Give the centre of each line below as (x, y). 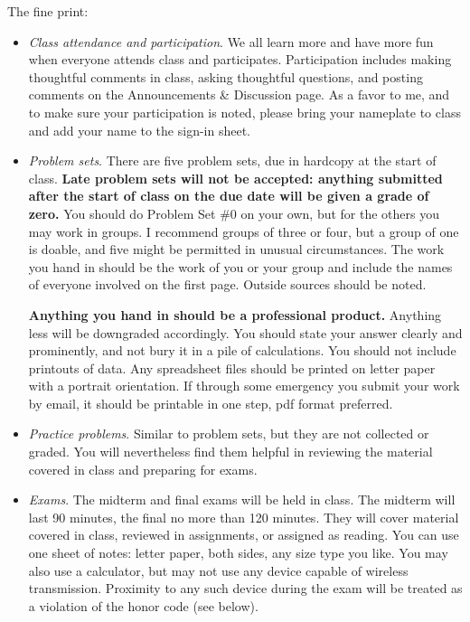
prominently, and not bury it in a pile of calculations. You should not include (242, 350)
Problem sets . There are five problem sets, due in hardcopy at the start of (232, 160)
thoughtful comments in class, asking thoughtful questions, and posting (226, 76)
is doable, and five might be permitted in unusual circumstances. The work (236, 249)
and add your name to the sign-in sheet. (139, 130)
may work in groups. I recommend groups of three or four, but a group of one (244, 231)
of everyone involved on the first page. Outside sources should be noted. (227, 284)
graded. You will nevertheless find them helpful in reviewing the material (230, 452)
